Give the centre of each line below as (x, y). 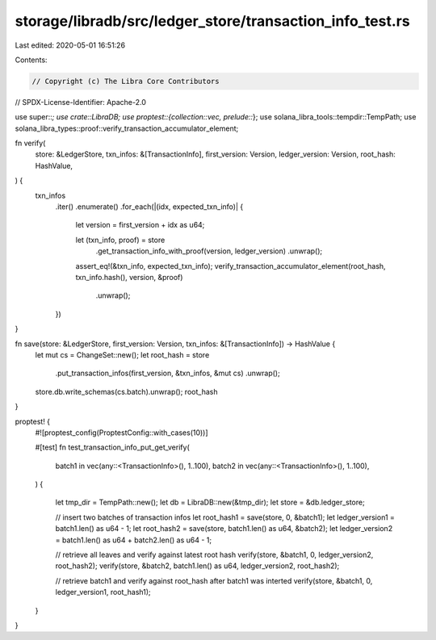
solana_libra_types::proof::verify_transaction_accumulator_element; (127, 128)
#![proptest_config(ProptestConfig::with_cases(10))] (122, 433)
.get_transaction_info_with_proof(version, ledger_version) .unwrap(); (209, 251)
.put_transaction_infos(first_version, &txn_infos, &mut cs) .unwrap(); (168, 373)
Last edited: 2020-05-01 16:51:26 (70, 45)
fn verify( (30, 143)
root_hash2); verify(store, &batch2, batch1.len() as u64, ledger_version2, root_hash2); (197, 566)
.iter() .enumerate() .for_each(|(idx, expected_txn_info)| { (149, 207)
